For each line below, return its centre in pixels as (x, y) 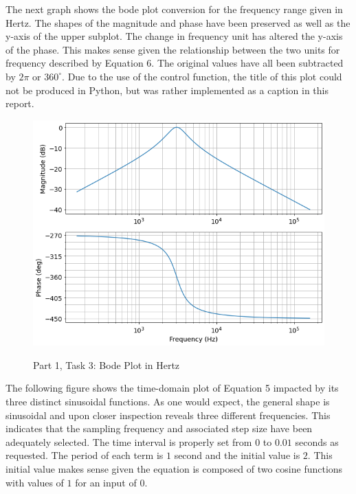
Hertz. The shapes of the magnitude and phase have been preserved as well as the (178, 22)
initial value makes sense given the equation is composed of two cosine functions (174, 469)
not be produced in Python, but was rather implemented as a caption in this (167, 90)
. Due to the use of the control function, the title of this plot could (202, 76)
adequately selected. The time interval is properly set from (129, 441)
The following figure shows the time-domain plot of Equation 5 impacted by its (172, 388)
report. (20, 103)
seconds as (317, 441)
